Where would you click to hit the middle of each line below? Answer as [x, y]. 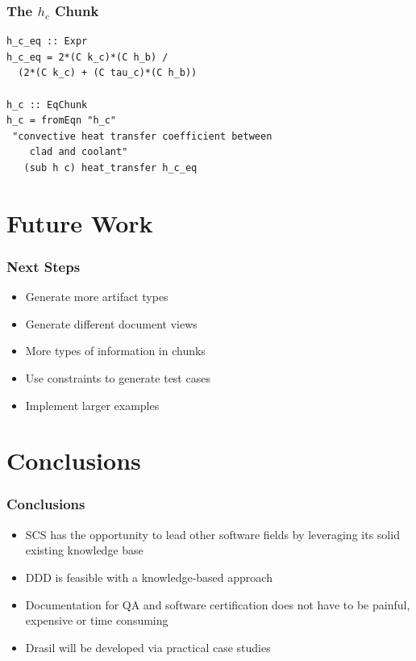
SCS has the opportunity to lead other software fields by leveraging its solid [212, 534]
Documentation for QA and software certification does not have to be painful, [218, 604]
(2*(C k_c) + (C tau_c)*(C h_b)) [108, 73]
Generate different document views [111, 323]
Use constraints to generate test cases [118, 377]
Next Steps [44, 266]
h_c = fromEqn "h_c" [62, 121]
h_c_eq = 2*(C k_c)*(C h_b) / [87, 57]
